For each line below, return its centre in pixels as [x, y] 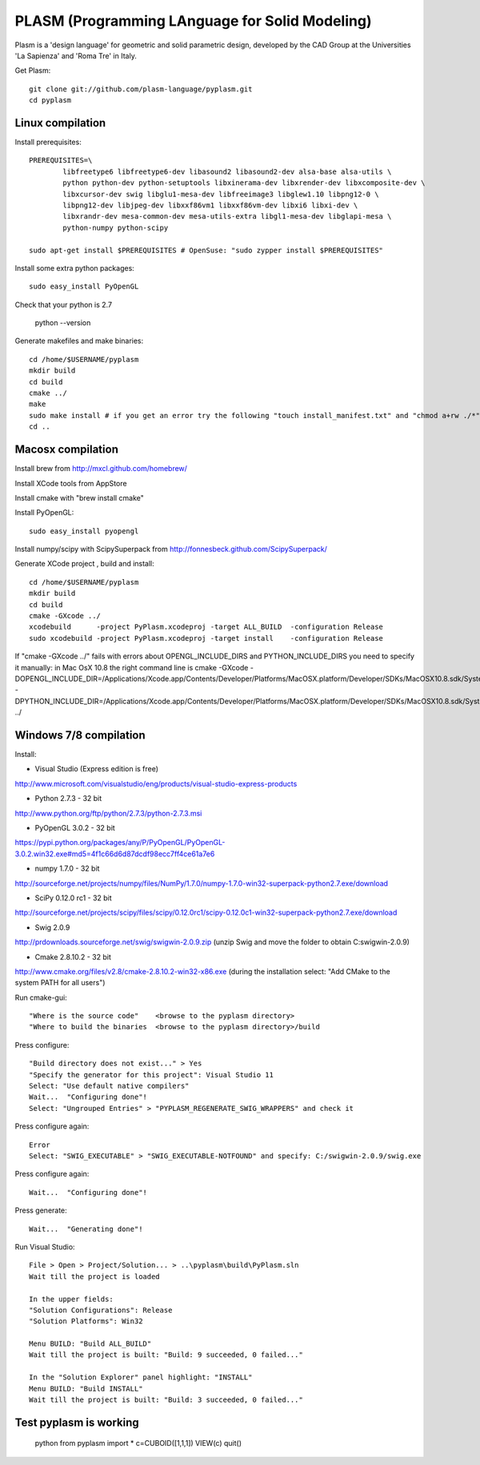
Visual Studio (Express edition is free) [97, 769]
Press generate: [41, 1210]
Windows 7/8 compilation [80, 735]
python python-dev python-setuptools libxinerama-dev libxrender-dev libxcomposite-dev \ [244, 183]
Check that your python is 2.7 [63, 304]
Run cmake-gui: [41, 997]
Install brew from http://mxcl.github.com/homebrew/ [101, 469]
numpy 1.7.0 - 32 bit [67, 868]
